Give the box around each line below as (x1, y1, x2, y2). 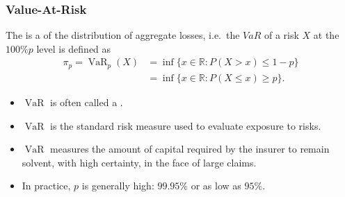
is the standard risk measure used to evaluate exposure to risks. (50, 118, 321, 132)
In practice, (22, 178, 71, 193)
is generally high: (81, 178, 154, 193)
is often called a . (50, 94, 123, 109)
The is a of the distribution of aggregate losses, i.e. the (6, 28, 240, 42)
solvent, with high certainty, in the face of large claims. (22, 155, 257, 169)
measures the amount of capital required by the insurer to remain (50, 142, 330, 156)
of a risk (264, 28, 299, 42)
